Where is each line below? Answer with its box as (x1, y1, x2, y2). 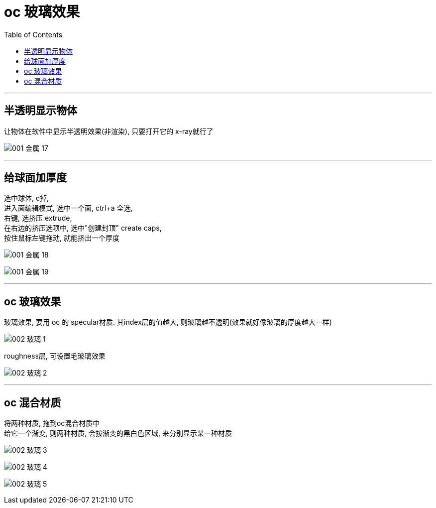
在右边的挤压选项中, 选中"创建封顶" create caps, (4, 224, 162, 233)
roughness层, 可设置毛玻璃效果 (4, 352, 106, 361)
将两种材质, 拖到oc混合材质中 (4, 419, 100, 428)
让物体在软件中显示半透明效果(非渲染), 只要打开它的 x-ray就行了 (4, 127, 214, 135)
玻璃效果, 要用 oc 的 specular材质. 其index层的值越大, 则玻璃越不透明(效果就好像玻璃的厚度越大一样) (4, 318, 332, 327)
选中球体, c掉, (4, 194, 49, 203)
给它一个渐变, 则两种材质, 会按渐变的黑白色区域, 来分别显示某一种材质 (4, 429, 232, 438)
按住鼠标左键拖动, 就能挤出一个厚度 (4, 234, 119, 243)
